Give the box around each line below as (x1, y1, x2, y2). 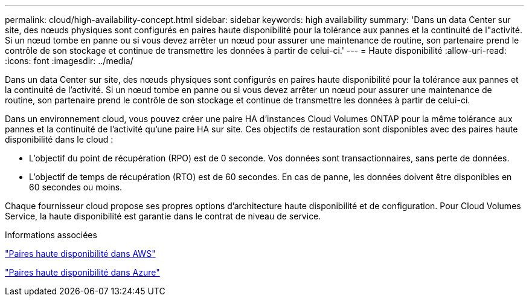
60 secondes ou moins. (29, 182, 123, 192)
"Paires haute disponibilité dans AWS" (5, 248, 156, 259)
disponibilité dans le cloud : (5, 134, 114, 144)
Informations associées (5, 230, 97, 240)
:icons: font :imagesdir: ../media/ (5, 56, 133, 66)
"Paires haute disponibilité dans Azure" (5, 267, 160, 277)
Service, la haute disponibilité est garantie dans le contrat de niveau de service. (5, 211, 321, 221)
